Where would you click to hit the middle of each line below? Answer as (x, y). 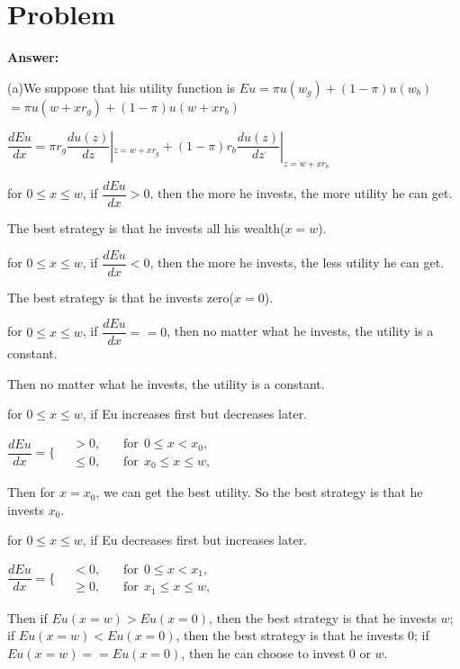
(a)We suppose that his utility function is (122, 87)
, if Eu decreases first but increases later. (195, 540)
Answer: (33, 57)
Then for (32, 492)
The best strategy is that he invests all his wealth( (146, 227)
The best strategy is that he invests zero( (121, 297)
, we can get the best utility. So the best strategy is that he (259, 492)
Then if (27, 617)
